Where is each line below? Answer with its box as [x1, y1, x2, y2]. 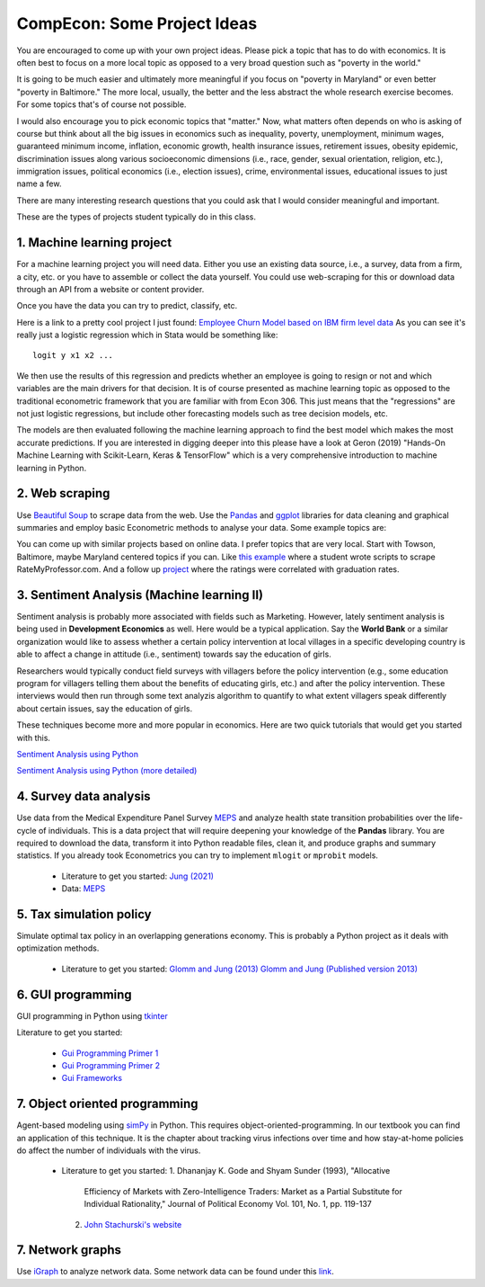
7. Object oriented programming [16, 1096, 198, 1112]
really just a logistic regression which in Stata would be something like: [16, 329, 278, 341]
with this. [16, 732, 51, 743]
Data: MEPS [61, 883, 106, 894]
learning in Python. [16, 462, 87, 473]
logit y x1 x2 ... [32, 351, 114, 361]
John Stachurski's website [84, 1219, 182, 1229]
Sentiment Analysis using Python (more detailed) [16, 765, 198, 776]
